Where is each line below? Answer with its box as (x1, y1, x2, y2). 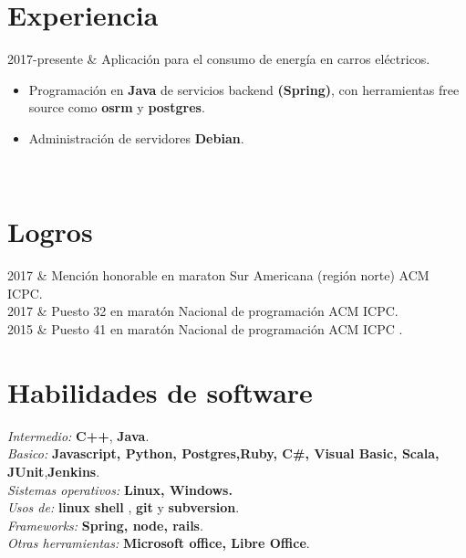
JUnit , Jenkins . (7, 461, 100, 480)
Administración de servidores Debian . (28, 128, 244, 147)
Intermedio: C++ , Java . (7, 426, 150, 445)
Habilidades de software (7, 373, 313, 410)
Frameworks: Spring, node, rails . (7, 515, 203, 534)
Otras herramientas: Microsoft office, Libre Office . (7, 533, 310, 553)
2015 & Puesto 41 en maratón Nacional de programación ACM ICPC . (7, 320, 403, 338)
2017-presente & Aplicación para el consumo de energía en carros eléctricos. (7, 49, 430, 68)
